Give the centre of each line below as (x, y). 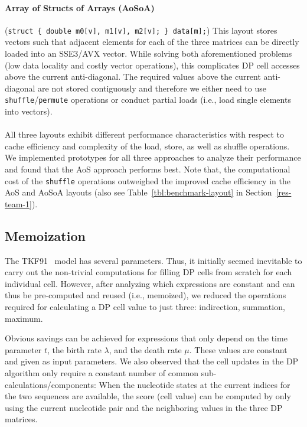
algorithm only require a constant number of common (102, 373)
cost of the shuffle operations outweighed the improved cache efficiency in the (148, 180)
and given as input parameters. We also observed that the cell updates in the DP (152, 361)
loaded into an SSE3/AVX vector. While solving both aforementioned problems (148, 53)
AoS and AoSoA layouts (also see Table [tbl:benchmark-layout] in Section (138, 192)
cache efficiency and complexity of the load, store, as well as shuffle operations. (147, 146)
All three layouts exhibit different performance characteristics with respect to (145, 134)
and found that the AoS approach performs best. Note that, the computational (148, 169)
